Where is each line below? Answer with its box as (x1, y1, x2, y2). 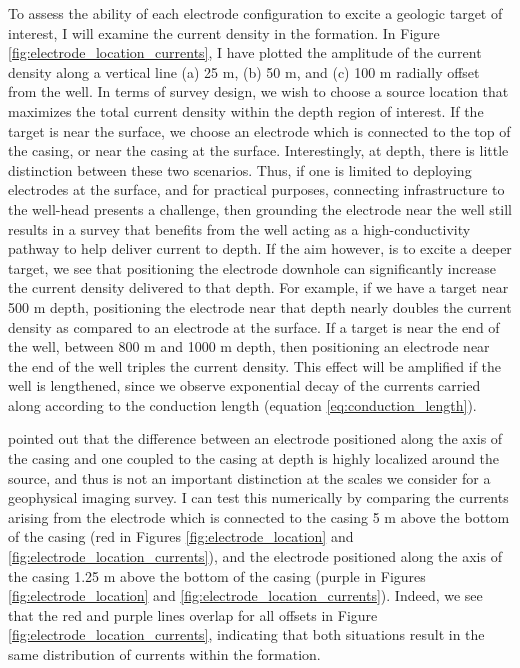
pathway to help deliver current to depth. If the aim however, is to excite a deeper (8, 238, 512, 259)
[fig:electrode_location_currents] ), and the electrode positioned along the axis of (8, 546, 502, 567)
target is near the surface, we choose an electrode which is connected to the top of (8, 120, 511, 141)
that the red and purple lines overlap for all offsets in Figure (8, 604, 378, 625)
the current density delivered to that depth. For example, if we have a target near (8, 277, 509, 298)
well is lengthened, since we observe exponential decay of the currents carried (8, 375, 481, 396)
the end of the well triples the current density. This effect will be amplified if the (8, 355, 502, 376)
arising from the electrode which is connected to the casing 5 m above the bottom (8, 506, 510, 527)
